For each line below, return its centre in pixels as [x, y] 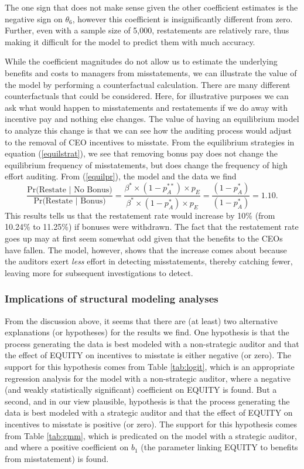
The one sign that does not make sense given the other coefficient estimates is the [151, 7]
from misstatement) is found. [57, 458]
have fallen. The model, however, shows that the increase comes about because [146, 249]
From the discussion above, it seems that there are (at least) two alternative [141, 320]
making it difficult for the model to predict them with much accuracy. [130, 41]
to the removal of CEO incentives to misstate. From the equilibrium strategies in [150, 142]
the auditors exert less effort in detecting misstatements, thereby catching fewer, [149, 261]
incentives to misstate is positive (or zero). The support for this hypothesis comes [151, 424]
